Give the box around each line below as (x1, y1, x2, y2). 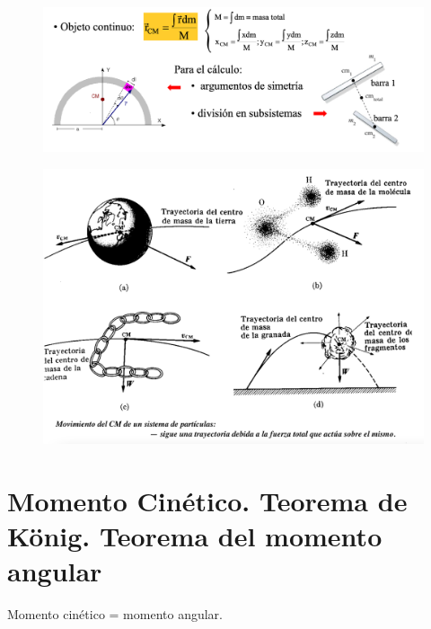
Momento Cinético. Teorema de (7, 482, 408, 518)
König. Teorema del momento (7, 518, 383, 554)
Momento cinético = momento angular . (7, 605, 223, 624)
